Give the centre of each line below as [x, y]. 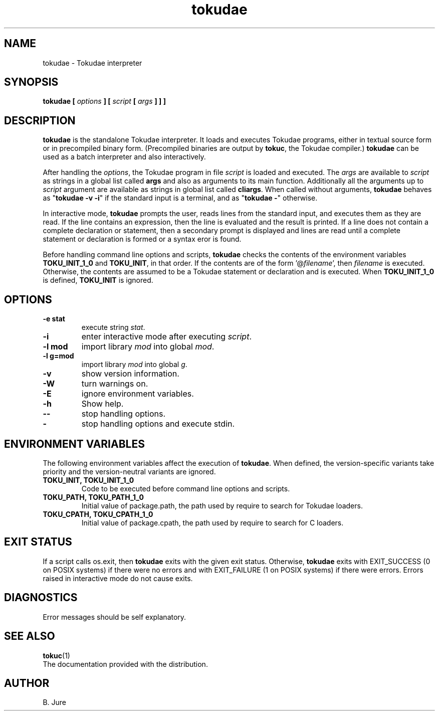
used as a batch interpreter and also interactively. [124, 157]
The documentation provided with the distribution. [125, 664]
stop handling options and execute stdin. [158, 424]
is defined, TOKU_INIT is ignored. [98, 280]
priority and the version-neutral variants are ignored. [129, 471]
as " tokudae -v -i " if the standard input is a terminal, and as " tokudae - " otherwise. [180, 198]
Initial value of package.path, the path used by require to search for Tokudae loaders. [222, 505]
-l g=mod [58, 356]
